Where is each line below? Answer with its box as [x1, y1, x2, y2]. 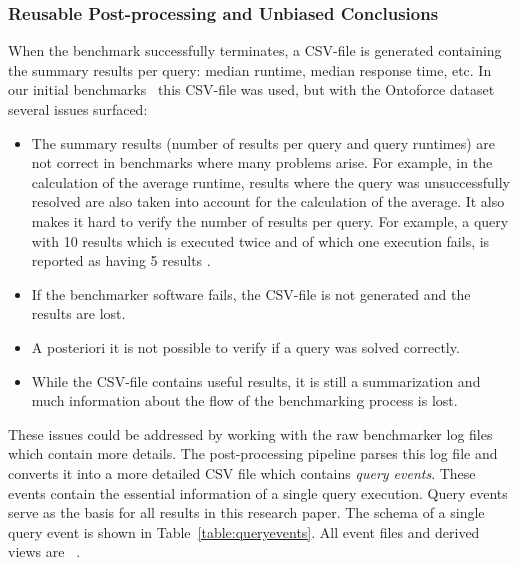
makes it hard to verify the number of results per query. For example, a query [31, 210, 509, 231]
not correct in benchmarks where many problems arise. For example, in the [31, 152, 493, 173]
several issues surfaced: [8, 99, 148, 119]
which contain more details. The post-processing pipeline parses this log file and [8, 443, 498, 464]
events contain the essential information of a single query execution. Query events [8, 482, 508, 503]
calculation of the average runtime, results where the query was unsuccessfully [31, 171, 510, 192]
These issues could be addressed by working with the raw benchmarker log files [8, 423, 493, 444]
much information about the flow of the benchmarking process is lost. [31, 390, 458, 411]
